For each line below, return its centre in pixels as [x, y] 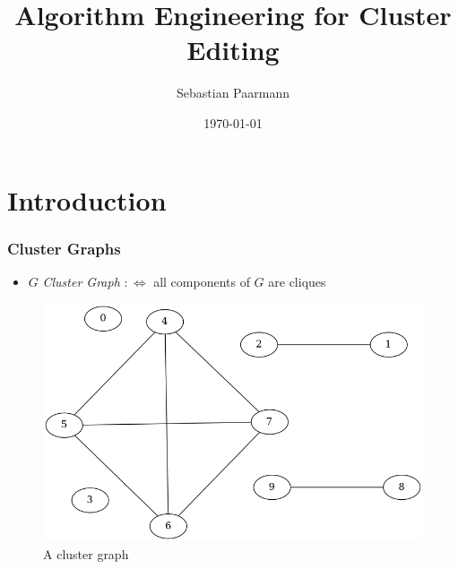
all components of [202, 281]
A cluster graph [86, 553]
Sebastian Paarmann [233, 93]
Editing [233, 50]
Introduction [87, 199]
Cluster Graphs [64, 248]
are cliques [297, 281]
